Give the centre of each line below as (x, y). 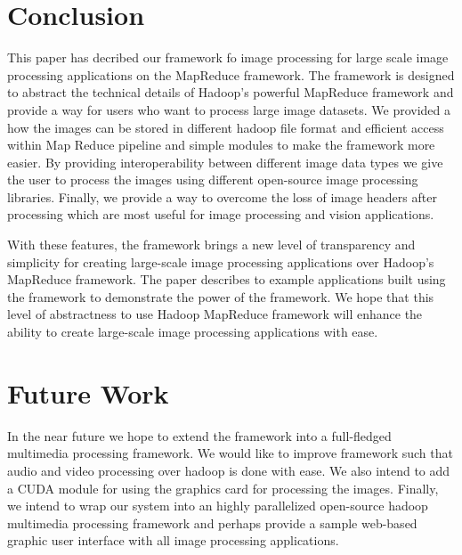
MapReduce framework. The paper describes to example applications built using (227, 279)
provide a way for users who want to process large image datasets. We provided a (229, 109)
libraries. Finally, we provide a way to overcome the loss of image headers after (222, 196)
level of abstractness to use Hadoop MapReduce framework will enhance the (215, 314)
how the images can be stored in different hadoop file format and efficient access (226, 127)
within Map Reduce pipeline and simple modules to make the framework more (221, 145)
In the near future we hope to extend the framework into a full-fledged (199, 435)
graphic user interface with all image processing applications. (173, 540)
